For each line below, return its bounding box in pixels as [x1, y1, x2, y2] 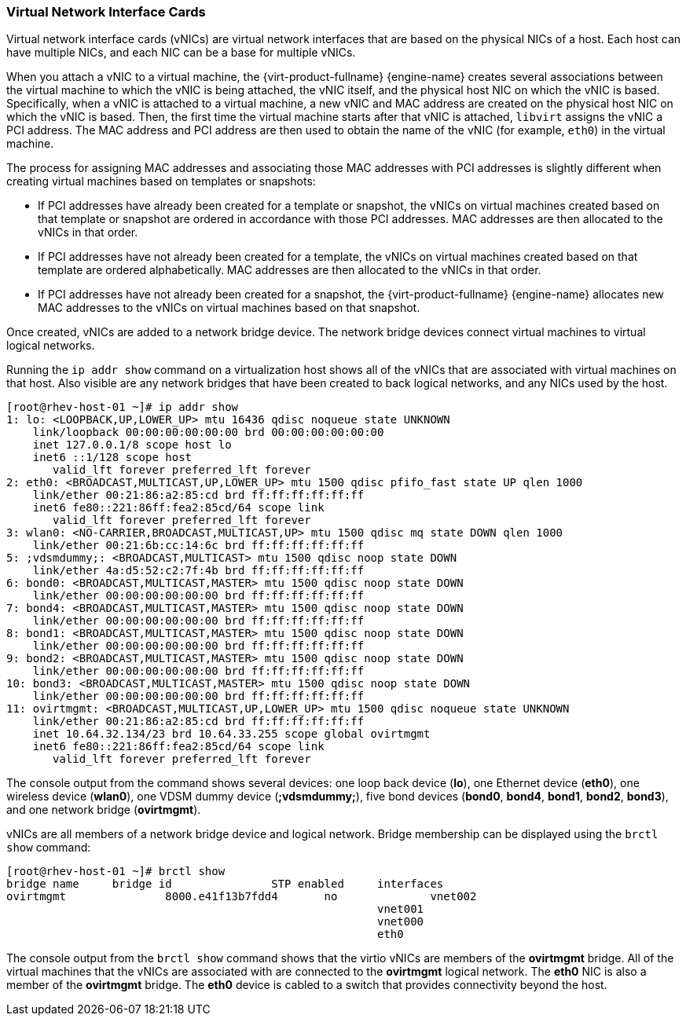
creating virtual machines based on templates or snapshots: [6, 174, 316, 189]
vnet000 [377, 915, 424, 929]
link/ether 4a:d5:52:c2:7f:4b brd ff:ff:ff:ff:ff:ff [32, 564, 365, 577]
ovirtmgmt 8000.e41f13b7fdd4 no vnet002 [6, 890, 477, 903]
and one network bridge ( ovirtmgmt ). [6, 803, 201, 817]
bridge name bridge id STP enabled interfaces [6, 877, 444, 891]
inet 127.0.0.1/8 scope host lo [32, 438, 232, 452]
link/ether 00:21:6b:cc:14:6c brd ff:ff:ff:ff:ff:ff [32, 539, 365, 552]
